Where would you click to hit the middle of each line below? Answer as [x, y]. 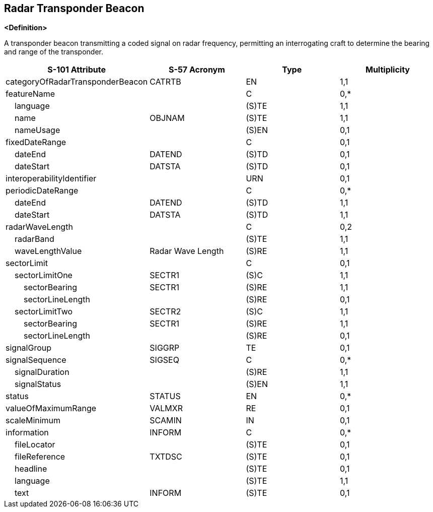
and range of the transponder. [54, 52]
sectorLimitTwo [44, 312]
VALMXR [166, 408]
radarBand [34, 239]
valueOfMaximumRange [51, 408]
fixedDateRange [36, 142]
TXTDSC [166, 457]
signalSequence [36, 360]
